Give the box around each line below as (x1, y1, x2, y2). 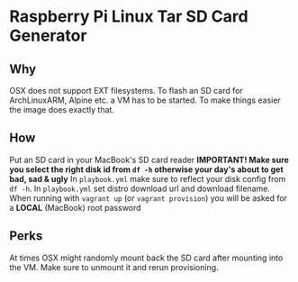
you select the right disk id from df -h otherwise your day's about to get (9, 164, 284, 175)
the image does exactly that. (9, 105, 115, 114)
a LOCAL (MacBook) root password (9, 202, 141, 213)
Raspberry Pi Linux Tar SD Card (9, 6, 249, 27)
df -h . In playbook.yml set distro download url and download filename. (9, 183, 270, 194)
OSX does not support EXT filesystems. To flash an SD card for (9, 86, 243, 96)
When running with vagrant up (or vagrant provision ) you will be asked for (9, 192, 288, 204)
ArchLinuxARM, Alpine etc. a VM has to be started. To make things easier (9, 95, 281, 105)
